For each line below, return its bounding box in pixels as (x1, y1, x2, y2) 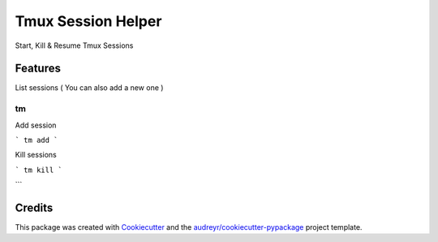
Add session (15, 120, 57, 130)
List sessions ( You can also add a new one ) (15, 83, 164, 93)
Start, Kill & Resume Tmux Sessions (15, 41, 134, 50)
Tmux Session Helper (15, 12, 162, 30)
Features (15, 62, 61, 76)
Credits (15, 201, 54, 214)
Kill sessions (15, 150, 57, 160)
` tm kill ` (15, 165, 62, 175)
